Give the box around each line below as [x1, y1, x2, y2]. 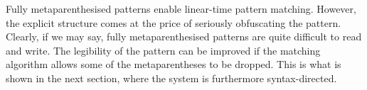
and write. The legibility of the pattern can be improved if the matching [6, 43, 321, 57]
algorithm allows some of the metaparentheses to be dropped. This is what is [6, 57, 341, 72]
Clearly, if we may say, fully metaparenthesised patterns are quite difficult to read [6, 29, 362, 44]
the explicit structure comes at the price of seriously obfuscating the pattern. [6, 15, 341, 30]
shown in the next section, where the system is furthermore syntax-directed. [6, 70, 337, 85]
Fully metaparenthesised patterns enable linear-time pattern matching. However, [6, 1, 356, 16]
